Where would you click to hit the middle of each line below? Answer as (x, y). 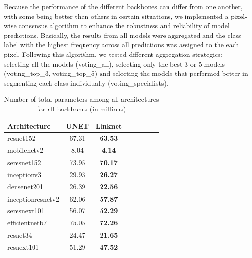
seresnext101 (26, 211)
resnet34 (20, 235)
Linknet (109, 125)
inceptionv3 (25, 174)
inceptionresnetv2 (34, 198)
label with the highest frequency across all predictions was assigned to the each (122, 45)
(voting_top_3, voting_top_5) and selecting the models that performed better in (126, 73)
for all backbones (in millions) (82, 108)
